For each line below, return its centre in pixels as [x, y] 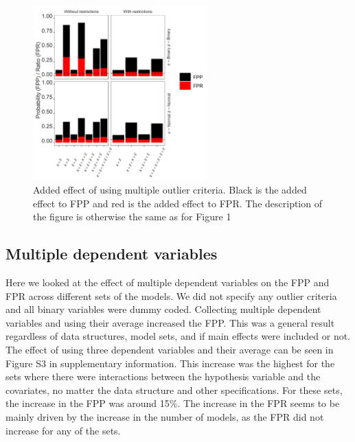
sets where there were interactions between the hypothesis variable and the [163, 376]
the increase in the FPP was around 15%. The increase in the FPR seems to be [173, 403]
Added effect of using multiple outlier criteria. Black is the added [170, 189]
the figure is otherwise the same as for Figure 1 [132, 217]
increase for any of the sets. [63, 430]
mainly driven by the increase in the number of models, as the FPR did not [165, 416]
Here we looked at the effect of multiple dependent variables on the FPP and [168, 282]
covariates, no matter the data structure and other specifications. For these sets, [174, 389]
